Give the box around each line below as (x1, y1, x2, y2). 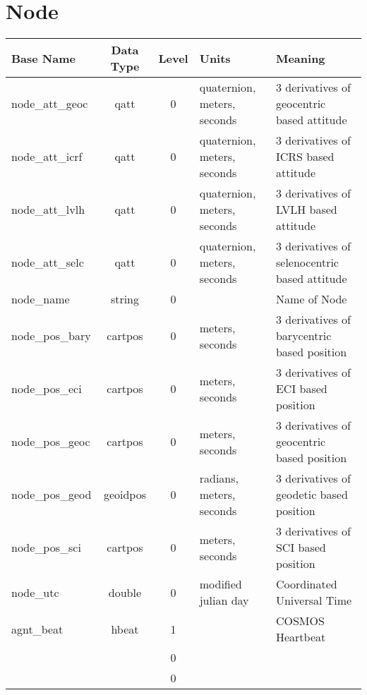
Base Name (11, 49, 76, 66)
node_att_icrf (11, 148, 83, 165)
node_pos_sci (11, 539, 81, 556)
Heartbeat (275, 629, 326, 646)
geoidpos (103, 486, 147, 503)
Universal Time (275, 592, 352, 609)
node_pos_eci (11, 380, 82, 397)
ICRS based (275, 148, 335, 165)
